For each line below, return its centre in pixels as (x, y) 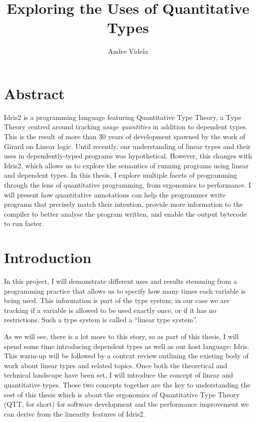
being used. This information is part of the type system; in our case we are (117, 300)
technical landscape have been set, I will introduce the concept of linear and (119, 375)
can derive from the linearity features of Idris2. (75, 413)
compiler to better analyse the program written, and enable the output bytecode (126, 213)
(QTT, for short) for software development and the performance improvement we (127, 404)
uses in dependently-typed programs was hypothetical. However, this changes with (128, 156)
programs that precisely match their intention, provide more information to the (124, 204)
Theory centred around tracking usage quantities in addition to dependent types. (126, 127)
